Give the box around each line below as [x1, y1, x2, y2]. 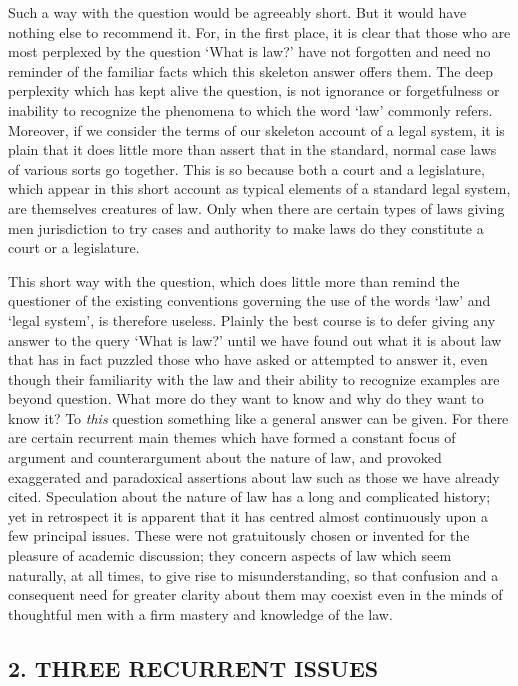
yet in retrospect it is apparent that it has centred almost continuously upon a [8, 505, 489, 526]
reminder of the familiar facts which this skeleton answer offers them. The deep [8, 60, 494, 81]
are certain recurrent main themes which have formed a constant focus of [8, 427, 456, 448]
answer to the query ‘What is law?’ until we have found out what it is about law [8, 329, 502, 350]
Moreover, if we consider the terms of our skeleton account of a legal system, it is [8, 119, 505, 140]
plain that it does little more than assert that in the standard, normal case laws [8, 139, 497, 160]
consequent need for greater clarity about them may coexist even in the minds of [8, 584, 503, 605]
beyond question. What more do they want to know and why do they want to [8, 388, 484, 409]
